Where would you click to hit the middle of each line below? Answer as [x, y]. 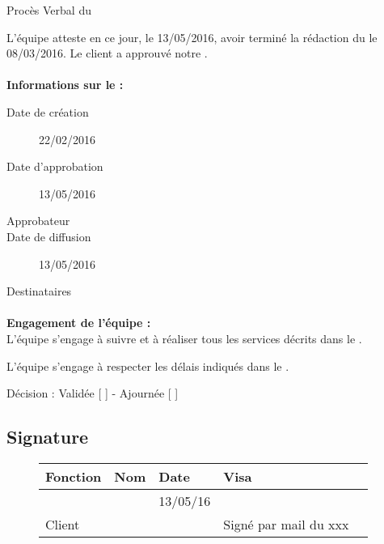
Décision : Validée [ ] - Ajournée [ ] [93, 393]
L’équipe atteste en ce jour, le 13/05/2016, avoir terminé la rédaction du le [192, 37]
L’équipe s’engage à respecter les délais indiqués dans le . [148, 365]
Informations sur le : [65, 85]
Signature [48, 437]
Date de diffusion [49, 236]
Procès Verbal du [49, 10]
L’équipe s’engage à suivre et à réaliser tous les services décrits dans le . [184, 338]
